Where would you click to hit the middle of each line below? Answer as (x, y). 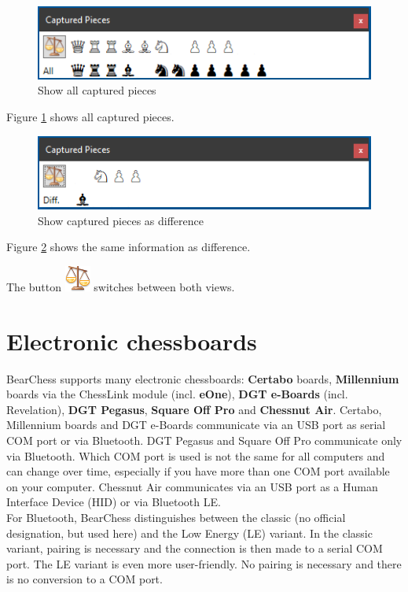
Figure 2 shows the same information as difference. (129, 247)
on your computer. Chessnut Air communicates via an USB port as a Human (192, 486)
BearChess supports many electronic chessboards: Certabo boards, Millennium (203, 378)
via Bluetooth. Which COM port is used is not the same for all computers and (196, 455)
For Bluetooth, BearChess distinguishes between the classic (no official (176, 518)
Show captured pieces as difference (121, 220)
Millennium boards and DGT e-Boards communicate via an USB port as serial (196, 425)
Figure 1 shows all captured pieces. (90, 116)
